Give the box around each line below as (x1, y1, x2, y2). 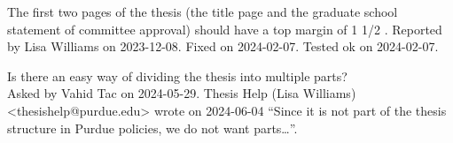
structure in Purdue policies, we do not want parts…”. (7, 118, 298, 137)
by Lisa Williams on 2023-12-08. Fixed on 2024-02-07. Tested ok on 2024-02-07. (7, 37, 439, 56)
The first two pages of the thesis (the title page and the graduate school (7, 3, 398, 20)
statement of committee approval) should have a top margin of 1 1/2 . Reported (7, 19, 442, 38)
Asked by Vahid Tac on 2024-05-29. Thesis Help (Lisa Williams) (7, 84, 356, 102)
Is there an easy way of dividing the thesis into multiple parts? (7, 66, 348, 85)
